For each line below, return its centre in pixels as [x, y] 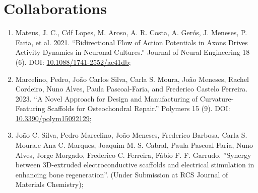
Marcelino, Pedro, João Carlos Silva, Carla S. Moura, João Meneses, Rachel [132, 79]
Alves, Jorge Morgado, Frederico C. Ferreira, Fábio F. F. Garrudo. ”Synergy [133, 155]
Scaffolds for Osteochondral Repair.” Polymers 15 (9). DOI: [139, 108]
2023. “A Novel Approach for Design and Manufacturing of [107, 98]
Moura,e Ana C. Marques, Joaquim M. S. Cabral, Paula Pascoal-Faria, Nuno [134, 145]
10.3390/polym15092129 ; [53, 118]
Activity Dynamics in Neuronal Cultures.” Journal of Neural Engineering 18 [133, 52]
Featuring [30, 108]
